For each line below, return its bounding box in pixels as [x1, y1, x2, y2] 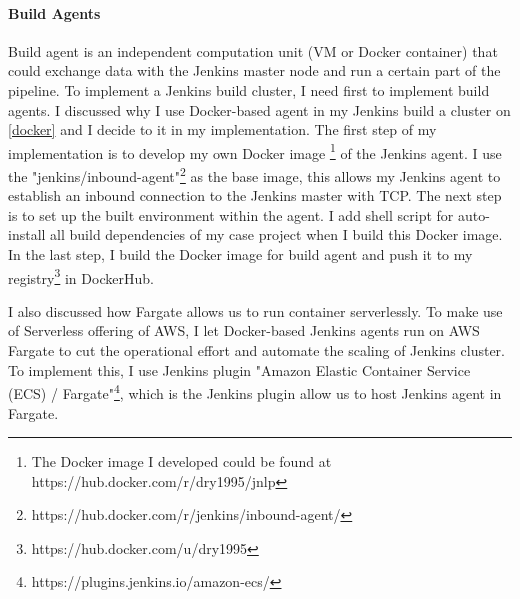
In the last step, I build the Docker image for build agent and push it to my [8, 244, 473, 265]
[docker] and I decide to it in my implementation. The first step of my [8, 119, 437, 140]
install [8, 224, 46, 245]
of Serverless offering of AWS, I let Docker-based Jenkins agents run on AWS [8, 320, 480, 341]
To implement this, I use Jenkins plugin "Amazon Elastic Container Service [8, 359, 471, 380]
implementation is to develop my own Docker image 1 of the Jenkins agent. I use [8, 139, 502, 163]
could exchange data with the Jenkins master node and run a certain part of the [8, 60, 501, 81]
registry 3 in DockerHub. [8, 264, 154, 288]
